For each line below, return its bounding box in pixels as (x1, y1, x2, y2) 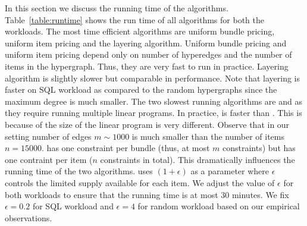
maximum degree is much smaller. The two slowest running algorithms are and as (5, 95, 302, 107)
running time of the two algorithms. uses (5, 165, 153, 177)
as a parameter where (190, 165, 270, 177)
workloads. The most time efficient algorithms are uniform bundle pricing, (5, 25, 275, 37)
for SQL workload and (32, 200, 114, 212)
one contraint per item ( (5, 153, 93, 165)
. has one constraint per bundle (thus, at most (42, 142, 210, 154)
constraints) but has (223, 142, 296, 154)
